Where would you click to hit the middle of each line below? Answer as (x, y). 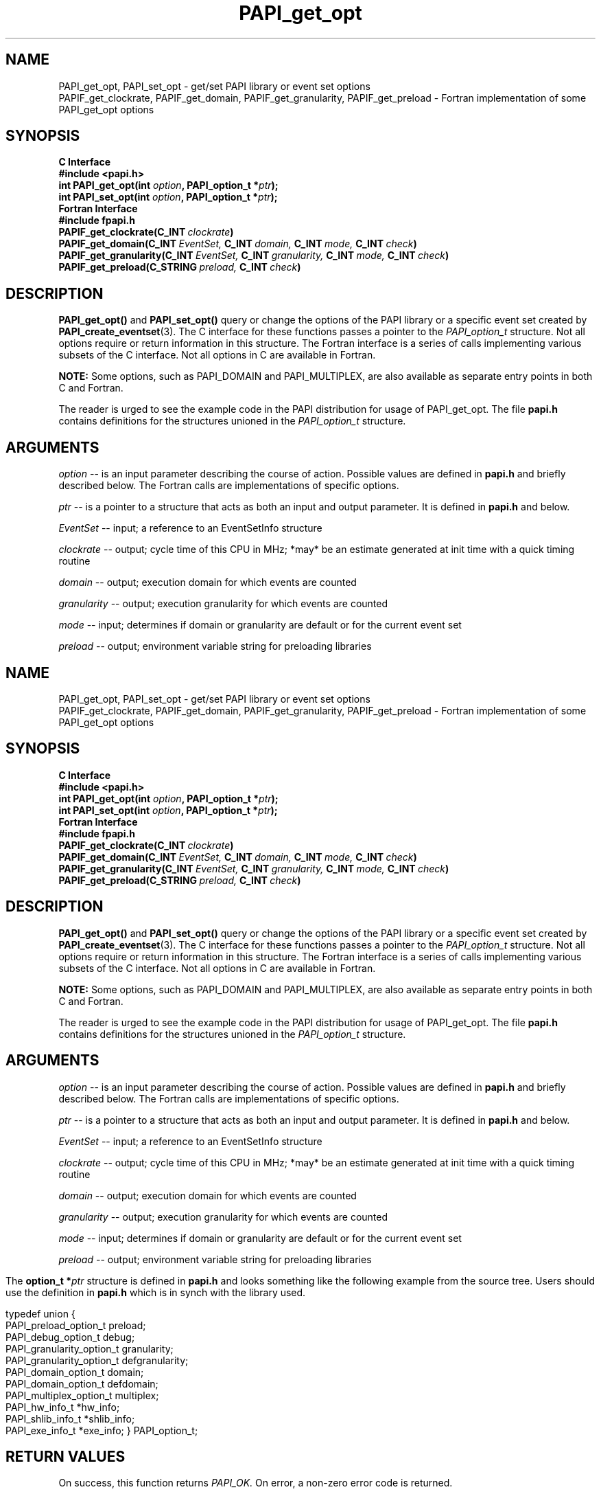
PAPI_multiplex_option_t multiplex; (82, 1395)
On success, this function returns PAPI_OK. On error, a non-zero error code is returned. (256, 1483)
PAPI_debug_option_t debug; (70, 1337)
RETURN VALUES (66, 1456)
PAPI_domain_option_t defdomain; (82, 1383)
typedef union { (40, 1313)
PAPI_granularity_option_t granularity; (90, 1348)
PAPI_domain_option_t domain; (75, 1372)
